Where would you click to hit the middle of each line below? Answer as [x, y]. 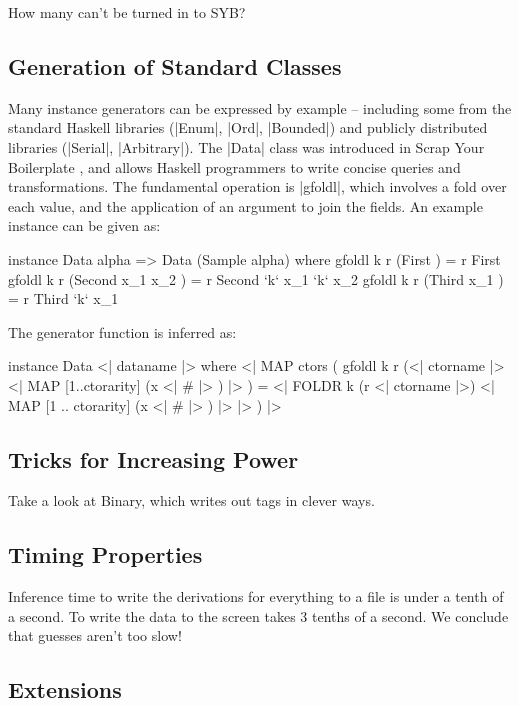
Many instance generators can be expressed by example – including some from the [260, 107]
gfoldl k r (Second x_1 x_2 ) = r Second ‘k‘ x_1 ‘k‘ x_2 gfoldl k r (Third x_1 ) [256, 278]
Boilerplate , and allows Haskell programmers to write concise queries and [234, 166]
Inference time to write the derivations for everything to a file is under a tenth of [256, 596]
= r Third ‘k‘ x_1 [63, 298]
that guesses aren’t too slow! [95, 635]
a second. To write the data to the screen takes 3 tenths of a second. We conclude [258, 615]
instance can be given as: [84, 225]
